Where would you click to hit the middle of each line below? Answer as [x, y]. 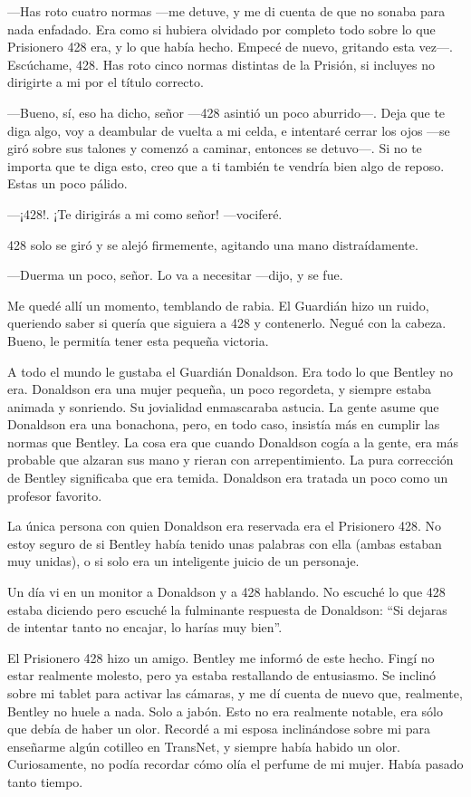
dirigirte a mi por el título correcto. [106, 82]
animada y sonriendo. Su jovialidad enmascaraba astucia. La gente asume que [223, 406]
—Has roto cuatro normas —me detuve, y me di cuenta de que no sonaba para [226, 11]
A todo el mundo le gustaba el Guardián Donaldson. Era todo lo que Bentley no [231, 371]
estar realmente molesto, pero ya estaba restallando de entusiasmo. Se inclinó [222, 675]
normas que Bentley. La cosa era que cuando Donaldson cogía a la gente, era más [233, 442]
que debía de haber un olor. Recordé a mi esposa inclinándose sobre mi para [219, 729]
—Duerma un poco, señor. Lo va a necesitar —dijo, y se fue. [175, 275]
